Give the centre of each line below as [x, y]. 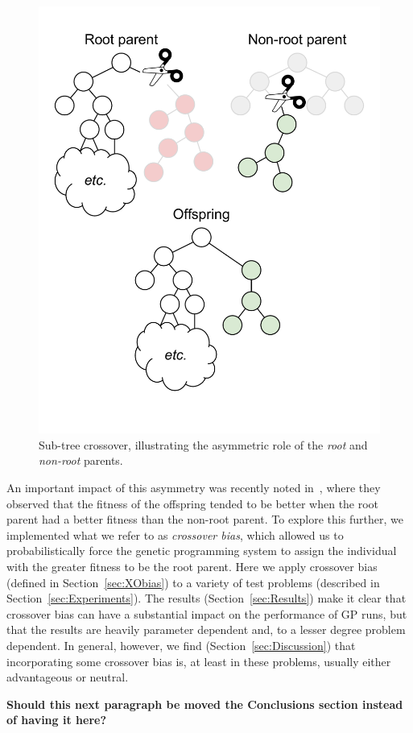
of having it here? [56, 720]
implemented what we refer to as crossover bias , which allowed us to [175, 534]
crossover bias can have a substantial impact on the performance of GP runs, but [207, 613]
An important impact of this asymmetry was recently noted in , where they [194, 488]
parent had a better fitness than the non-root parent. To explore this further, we [205, 519]
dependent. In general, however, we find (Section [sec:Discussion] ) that [181, 645]
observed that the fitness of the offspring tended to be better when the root [193, 503]
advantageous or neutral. [68, 677]
